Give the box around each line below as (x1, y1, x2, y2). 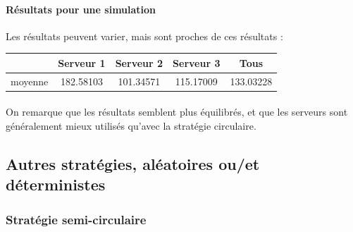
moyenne (11, 73, 49, 88)
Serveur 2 (115, 55, 163, 70)
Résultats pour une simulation (6, 1, 156, 16)
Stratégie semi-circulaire (6, 210, 147, 228)
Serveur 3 (173, 55, 221, 70)
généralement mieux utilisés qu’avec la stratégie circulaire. (6, 118, 256, 133)
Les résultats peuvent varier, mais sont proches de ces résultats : (6, 28, 283, 43)
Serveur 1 (58, 55, 106, 70)
